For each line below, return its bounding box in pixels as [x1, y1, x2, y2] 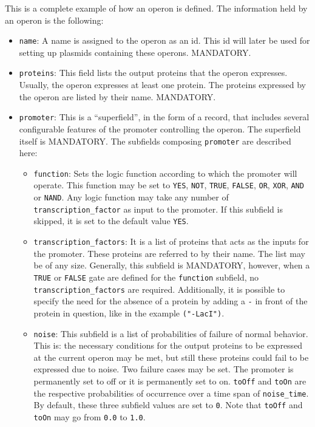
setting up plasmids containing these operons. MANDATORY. [19, 46, 251, 58]
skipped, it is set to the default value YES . [33, 214, 189, 227]
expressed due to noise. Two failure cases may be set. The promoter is [33, 363, 294, 375]
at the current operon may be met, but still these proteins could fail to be [33, 350, 309, 363]
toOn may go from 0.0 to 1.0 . [33, 410, 146, 423]
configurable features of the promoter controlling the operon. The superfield [19, 122, 301, 135]
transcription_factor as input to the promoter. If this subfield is [33, 202, 283, 215]
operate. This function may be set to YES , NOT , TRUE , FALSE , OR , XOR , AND [33, 179, 304, 191]
